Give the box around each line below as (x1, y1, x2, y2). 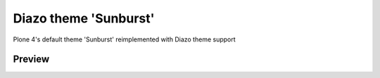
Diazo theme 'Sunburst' (13, 11, 155, 26)
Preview (13, 53, 50, 65)
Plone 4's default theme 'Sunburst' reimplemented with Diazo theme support (13, 35, 236, 44)
